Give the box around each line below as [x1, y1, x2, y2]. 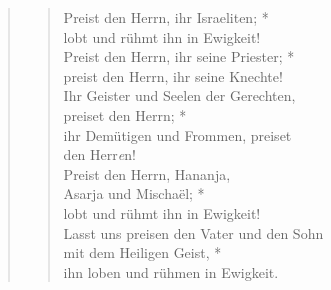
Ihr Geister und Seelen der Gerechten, [63, 85, 296, 106]
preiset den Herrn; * [63, 104, 187, 125]
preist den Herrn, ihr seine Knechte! [63, 65, 283, 86]
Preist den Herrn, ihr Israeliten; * [63, 7, 269, 27]
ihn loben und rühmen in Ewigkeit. [63, 261, 279, 282]
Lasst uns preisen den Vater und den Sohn [63, 222, 324, 243]
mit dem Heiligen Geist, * [63, 242, 222, 263]
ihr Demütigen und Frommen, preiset [63, 124, 292, 145]
